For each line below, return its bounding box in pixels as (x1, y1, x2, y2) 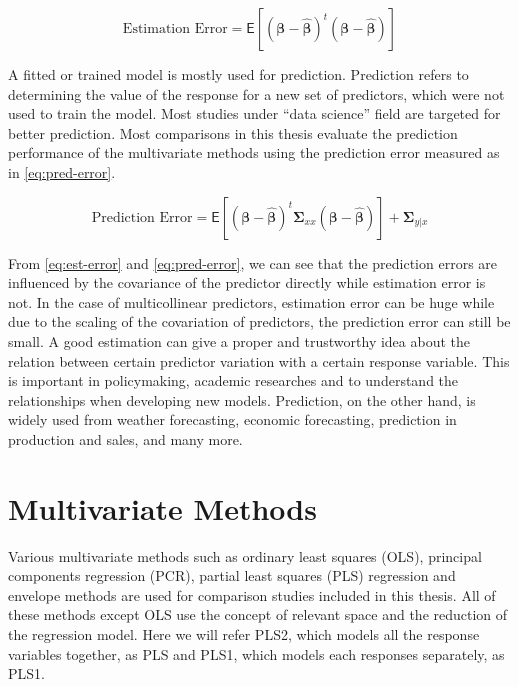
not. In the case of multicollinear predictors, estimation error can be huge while (8, 291, 495, 312)
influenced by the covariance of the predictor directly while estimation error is (8, 272, 486, 293)
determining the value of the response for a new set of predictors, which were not (8, 83, 505, 104)
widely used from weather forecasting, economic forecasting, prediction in (8, 409, 457, 430)
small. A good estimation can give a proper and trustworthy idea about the (8, 330, 471, 351)
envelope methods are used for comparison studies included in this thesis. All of (8, 584, 496, 605)
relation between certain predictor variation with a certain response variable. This (8, 350, 510, 371)
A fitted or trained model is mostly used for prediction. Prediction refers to (8, 64, 469, 84)
